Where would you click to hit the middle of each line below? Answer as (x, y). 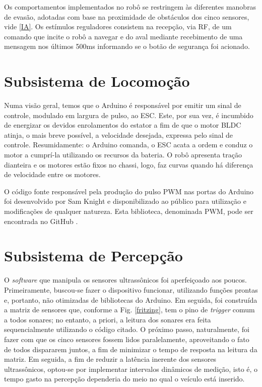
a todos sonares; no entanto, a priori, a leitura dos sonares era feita (108, 319)
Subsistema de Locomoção (97, 81)
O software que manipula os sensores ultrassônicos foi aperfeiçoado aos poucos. (125, 280)
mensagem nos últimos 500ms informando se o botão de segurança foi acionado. (127, 46)
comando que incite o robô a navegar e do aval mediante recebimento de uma (123, 36)
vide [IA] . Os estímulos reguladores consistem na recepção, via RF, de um (118, 26)
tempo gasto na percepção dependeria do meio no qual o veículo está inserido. (124, 379)
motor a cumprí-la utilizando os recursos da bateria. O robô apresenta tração (123, 155)
